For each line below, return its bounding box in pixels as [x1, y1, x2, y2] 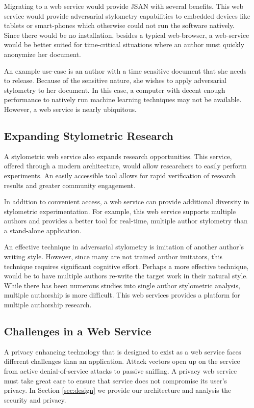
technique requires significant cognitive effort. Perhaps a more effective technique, [4, 261, 249, 271]
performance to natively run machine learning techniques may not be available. [4, 94, 242, 105]
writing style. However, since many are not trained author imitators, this [4, 251, 223, 262]
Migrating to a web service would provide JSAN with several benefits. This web [4, 1, 244, 11]
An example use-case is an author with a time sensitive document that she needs [4, 65, 247, 76]
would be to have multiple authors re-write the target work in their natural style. [4, 271, 248, 281]
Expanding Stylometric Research [4, 128, 174, 143]
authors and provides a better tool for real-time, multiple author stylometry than [4, 216, 248, 226]
